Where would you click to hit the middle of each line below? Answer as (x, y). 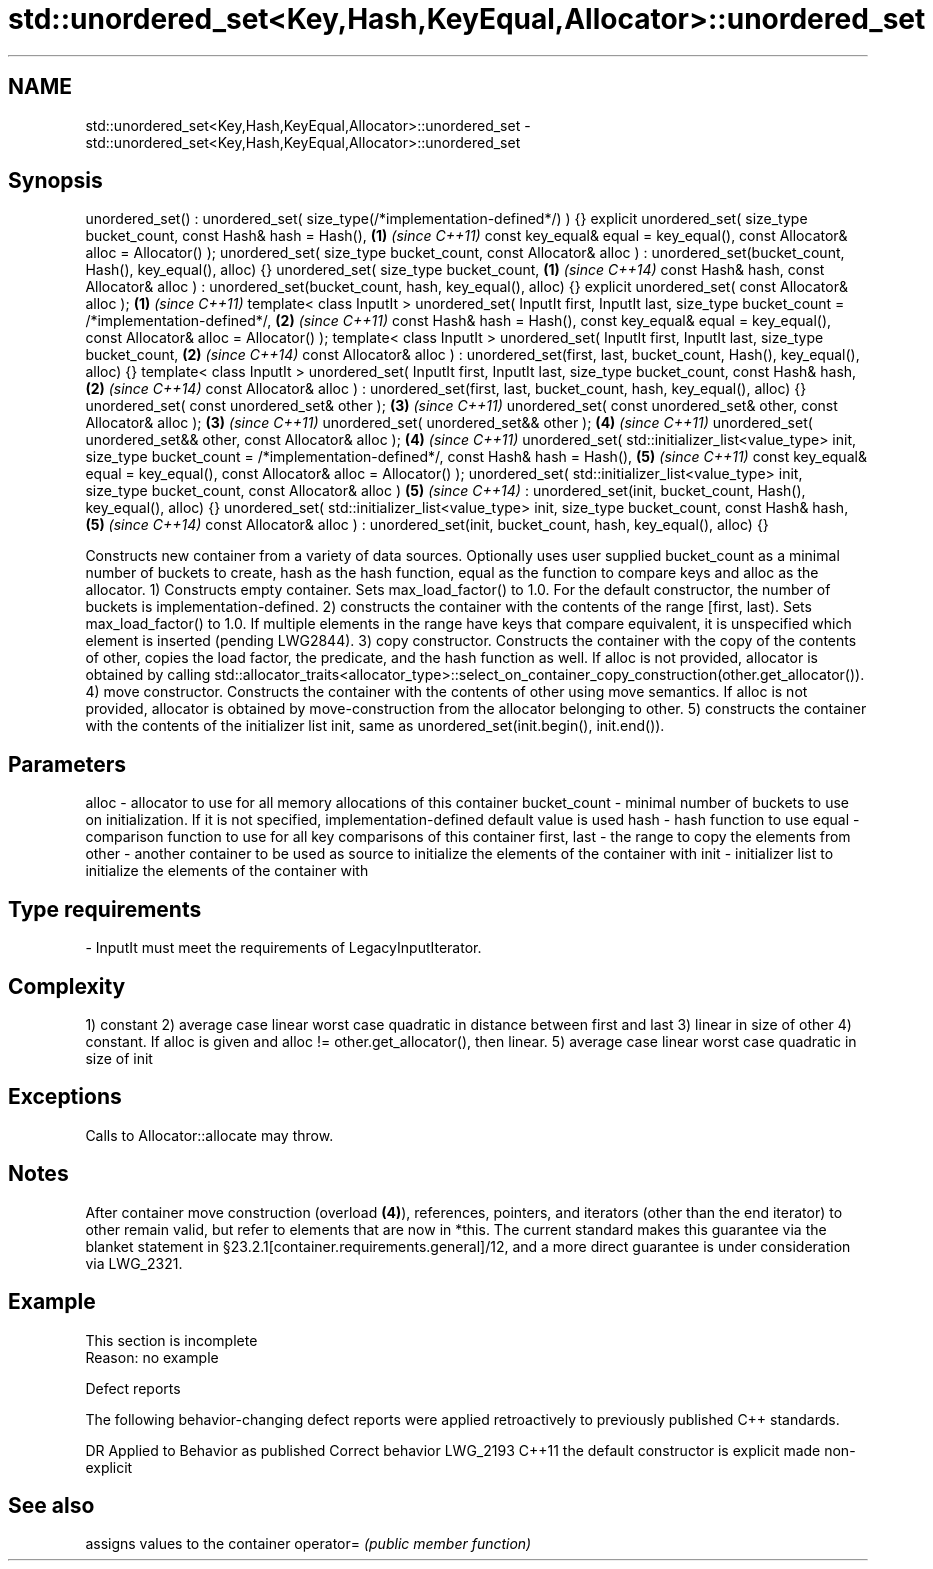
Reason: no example (152, 1357)
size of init (119, 1058)
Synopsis (55, 181)
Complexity (67, 986)
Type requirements (105, 909)
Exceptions (65, 1097)
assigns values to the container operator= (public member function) (308, 1544)
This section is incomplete (171, 1340)
